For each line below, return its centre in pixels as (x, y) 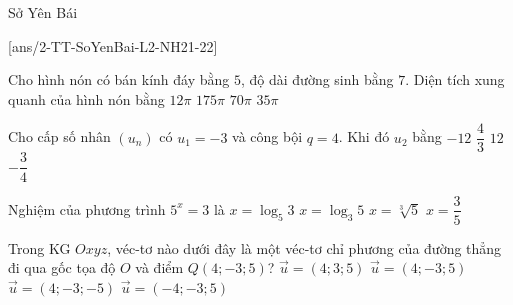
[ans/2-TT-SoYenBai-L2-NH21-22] (113, 45)
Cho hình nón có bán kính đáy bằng (119, 79)
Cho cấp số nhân (59, 136)
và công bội (267, 136)
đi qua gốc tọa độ (62, 267)
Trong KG (39, 247)
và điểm (159, 267)
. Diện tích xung (455, 79)
